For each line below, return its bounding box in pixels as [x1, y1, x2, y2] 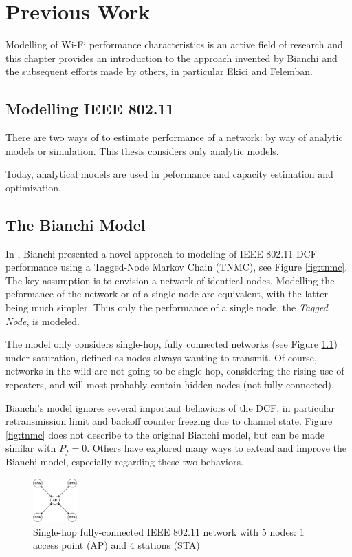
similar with [5, 441, 56, 455]
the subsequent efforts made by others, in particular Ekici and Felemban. [5, 64, 313, 78]
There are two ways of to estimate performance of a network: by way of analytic [5, 130, 343, 145]
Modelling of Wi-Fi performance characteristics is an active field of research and [5, 37, 343, 52]
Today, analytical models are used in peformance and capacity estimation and [5, 167, 333, 181]
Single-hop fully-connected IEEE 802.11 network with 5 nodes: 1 [33, 524, 305, 538]
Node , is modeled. [5, 313, 80, 328]
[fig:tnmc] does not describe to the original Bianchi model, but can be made [5, 427, 324, 441]
